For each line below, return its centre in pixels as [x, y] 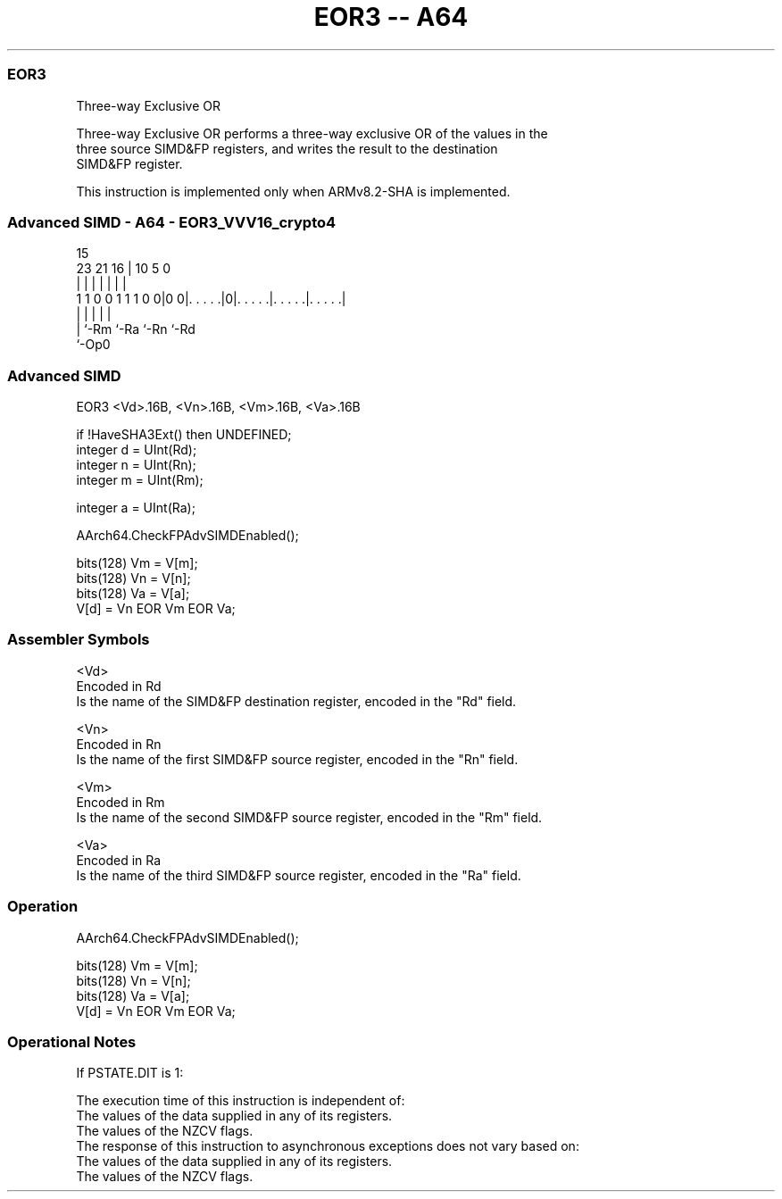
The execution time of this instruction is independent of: [241, 1101]
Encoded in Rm [121, 802]
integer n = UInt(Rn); [136, 465]
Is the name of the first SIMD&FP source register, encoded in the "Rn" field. [297, 759]
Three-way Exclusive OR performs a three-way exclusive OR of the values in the [312, 133]
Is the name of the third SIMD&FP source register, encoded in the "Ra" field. [299, 875]
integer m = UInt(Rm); [140, 480]
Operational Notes [72, 1041]
